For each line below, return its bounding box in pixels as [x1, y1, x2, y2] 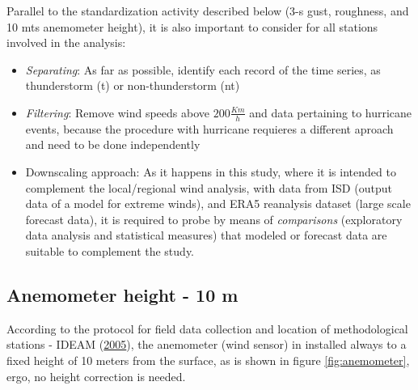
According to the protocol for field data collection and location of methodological [6, 320, 408, 337]
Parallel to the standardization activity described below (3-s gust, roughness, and [6, 2, 409, 19]
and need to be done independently [25, 136, 201, 153]
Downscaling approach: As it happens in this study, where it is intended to [25, 163, 396, 180]
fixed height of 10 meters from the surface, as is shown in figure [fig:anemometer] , [6, 351, 410, 368]
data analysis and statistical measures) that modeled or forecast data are [25, 227, 387, 244]
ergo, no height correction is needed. [6, 367, 186, 384]
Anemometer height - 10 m [6, 282, 239, 307]
